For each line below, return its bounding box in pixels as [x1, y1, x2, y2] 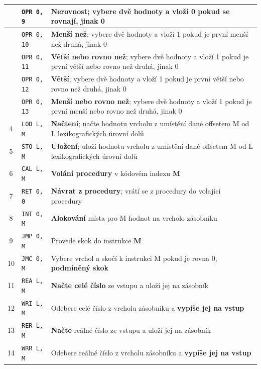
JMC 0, [22, 255, 43, 262]
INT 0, [22, 210, 43, 218]
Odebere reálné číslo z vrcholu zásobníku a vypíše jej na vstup [51, 347, 251, 357]
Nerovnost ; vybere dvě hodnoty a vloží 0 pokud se [51, 6, 230, 16]
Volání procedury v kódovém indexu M [51, 168, 181, 178]
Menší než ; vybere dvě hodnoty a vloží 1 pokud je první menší [51, 29, 248, 39]
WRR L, [22, 344, 43, 352]
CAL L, [22, 165, 43, 173]
